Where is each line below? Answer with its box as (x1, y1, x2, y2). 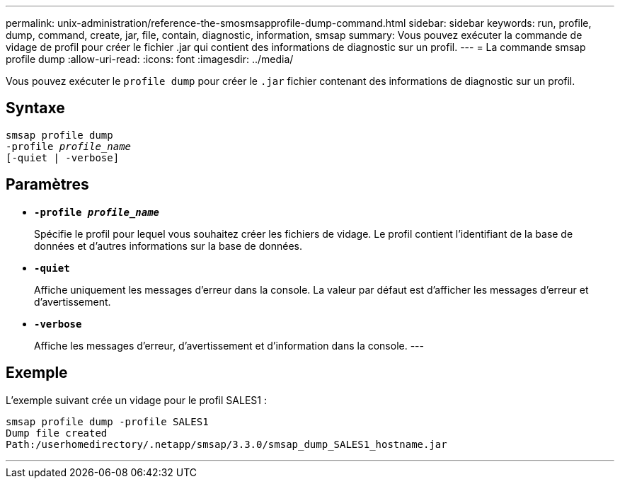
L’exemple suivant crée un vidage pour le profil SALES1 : (6, 393, 267, 406)
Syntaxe (6, 99, 65, 117)
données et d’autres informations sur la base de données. (34, 239, 302, 252)
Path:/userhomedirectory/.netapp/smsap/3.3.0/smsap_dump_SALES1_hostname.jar (6, 438, 447, 450)
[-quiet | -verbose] (6, 151, 120, 163)
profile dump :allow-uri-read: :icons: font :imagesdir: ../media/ (6, 53, 294, 65)
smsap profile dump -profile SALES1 (6, 415, 209, 427)
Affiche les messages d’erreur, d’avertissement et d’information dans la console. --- (34, 339, 424, 352)
